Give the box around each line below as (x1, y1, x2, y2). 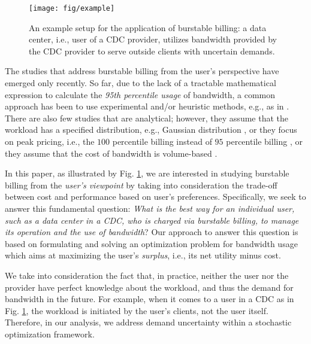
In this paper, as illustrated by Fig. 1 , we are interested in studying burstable (5, 167, 289, 179)
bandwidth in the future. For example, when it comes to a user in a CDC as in (5, 293, 294, 305)
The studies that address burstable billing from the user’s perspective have (5, 65, 279, 77)
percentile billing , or (226, 135, 303, 147)
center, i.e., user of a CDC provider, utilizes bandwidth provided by (29, 33, 277, 45)
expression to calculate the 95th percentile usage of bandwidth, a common (5, 88, 276, 101)
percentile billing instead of (112, 135, 212, 147)
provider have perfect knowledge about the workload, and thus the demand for (5, 281, 294, 293)
